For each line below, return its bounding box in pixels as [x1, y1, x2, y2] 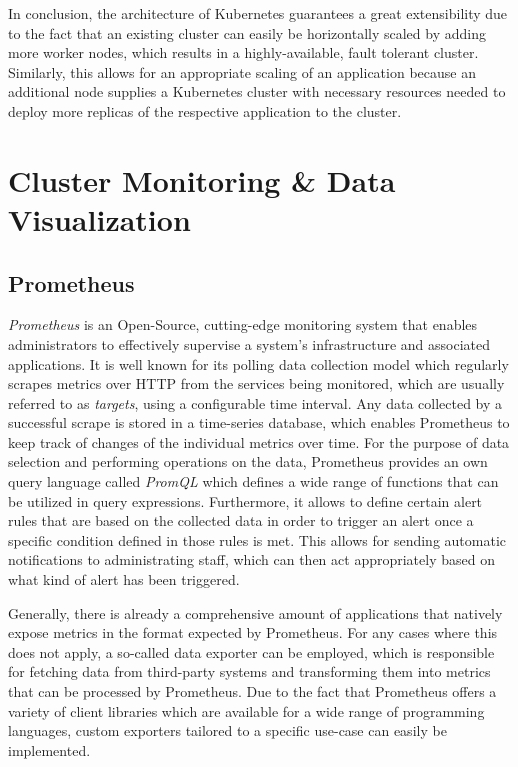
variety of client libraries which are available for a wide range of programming [8, 700, 485, 721]
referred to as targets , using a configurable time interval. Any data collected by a [8, 392, 503, 413]
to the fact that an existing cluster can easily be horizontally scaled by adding [8, 22, 486, 43]
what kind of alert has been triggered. [8, 569, 240, 590]
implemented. [8, 739, 91, 760]
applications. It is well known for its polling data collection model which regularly [8, 353, 509, 374]
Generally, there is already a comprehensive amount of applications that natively [8, 602, 503, 623]
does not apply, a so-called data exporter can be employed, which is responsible [8, 641, 495, 662]
